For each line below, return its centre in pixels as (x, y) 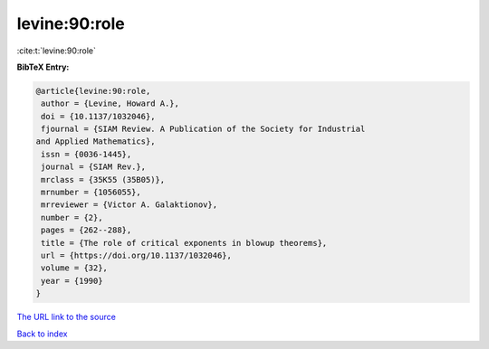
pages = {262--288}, (86, 230)
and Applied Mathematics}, (96, 141)
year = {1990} (72, 281)
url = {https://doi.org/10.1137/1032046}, (137, 255)
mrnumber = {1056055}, (91, 193)
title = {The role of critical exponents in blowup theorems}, (184, 243)
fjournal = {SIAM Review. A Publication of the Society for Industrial (203, 129)
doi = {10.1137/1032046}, (98, 116)
